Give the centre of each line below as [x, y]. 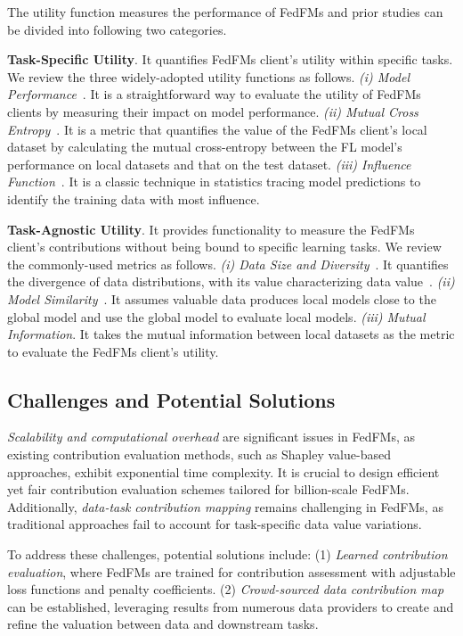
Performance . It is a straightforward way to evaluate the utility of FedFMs [214, 94]
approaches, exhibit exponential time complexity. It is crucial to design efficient [223, 471]
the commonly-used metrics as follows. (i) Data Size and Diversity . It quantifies [228, 264]
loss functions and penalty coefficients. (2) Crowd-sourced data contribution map [226, 589]
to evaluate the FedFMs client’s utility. [113, 351]
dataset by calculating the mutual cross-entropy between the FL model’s [205, 147]
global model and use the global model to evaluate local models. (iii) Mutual [216, 316]
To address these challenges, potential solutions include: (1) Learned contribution [227, 554]
